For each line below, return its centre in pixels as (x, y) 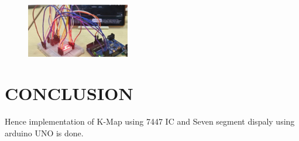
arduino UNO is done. (44, 133)
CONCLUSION (69, 93)
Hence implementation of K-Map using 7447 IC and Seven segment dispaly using (150, 121)
